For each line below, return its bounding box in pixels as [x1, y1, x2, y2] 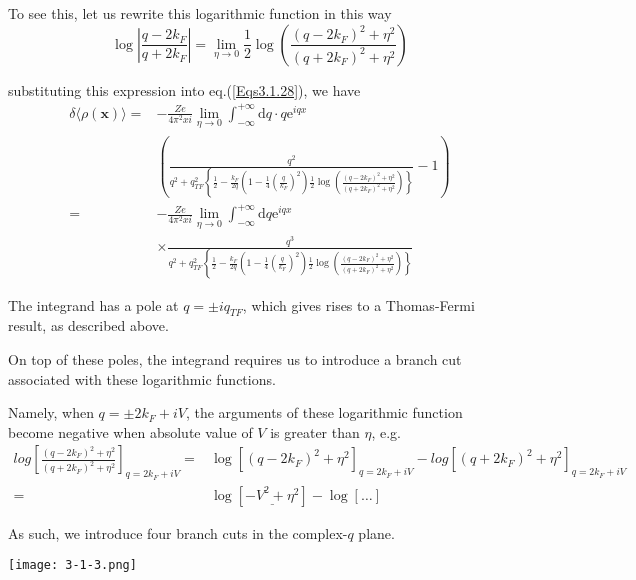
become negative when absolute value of [8, 421, 253, 442]
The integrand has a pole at [8, 294, 179, 315]
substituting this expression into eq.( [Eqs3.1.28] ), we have [8, 79, 361, 100]
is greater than [270, 421, 360, 442]
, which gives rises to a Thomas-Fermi [242, 294, 475, 315]
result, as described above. [8, 315, 169, 336]
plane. [358, 522, 395, 543]
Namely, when [8, 402, 94, 423]
